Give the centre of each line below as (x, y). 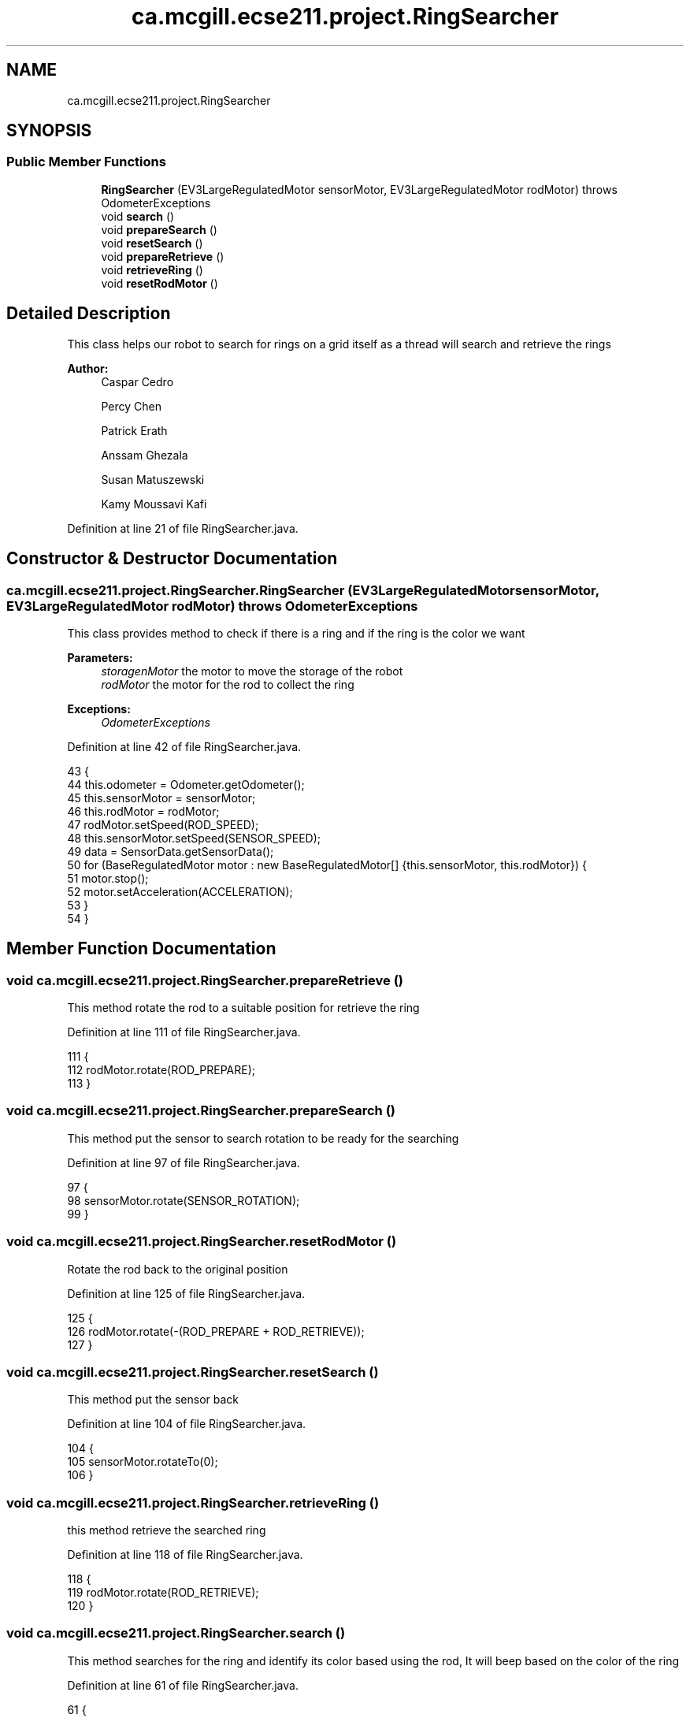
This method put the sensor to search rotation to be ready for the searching (263, 1138)
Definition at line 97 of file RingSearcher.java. (184, 1162)
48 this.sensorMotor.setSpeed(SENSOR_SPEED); (194, 838)
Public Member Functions (86, 162)
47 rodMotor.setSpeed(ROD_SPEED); (163, 824)
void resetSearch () (152, 243)
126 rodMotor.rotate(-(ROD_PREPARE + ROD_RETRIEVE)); (216, 1331)
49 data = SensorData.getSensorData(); (171, 851)
